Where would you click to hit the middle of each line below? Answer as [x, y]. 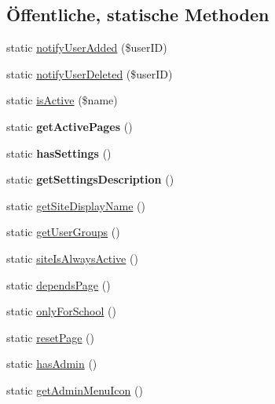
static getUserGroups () [63, 232]
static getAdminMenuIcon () [75, 389]
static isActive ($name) [62, 100]
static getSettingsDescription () [90, 179]
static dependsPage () [59, 284]
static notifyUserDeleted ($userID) [90, 73]
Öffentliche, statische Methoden [138, 15]
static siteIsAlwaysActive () [72, 258]
